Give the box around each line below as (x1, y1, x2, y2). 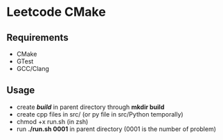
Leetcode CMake (6, 4, 107, 20)
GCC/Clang (16, 65, 50, 72)
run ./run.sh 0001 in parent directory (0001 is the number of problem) (16, 125, 216, 133)
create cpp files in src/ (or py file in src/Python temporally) (16, 110, 184, 118)
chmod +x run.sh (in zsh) (16, 117, 89, 126)
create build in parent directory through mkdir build (16, 103, 165, 111)
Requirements (6, 32, 69, 43)
